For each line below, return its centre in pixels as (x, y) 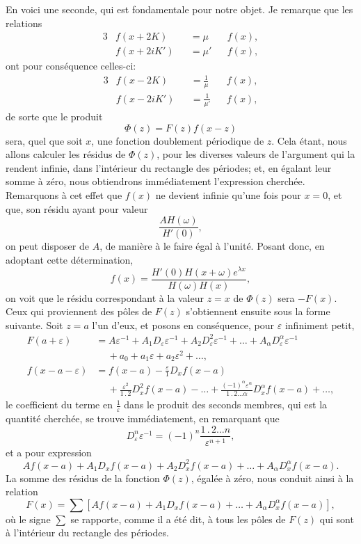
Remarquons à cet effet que (64, 195)
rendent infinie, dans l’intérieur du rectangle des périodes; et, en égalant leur (169, 167)
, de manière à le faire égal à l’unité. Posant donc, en (212, 246)
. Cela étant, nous (309, 140)
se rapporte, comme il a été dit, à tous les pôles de (178, 519)
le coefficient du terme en (59, 405)
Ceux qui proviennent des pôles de (79, 311)
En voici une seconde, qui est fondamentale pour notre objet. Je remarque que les (179, 9)
